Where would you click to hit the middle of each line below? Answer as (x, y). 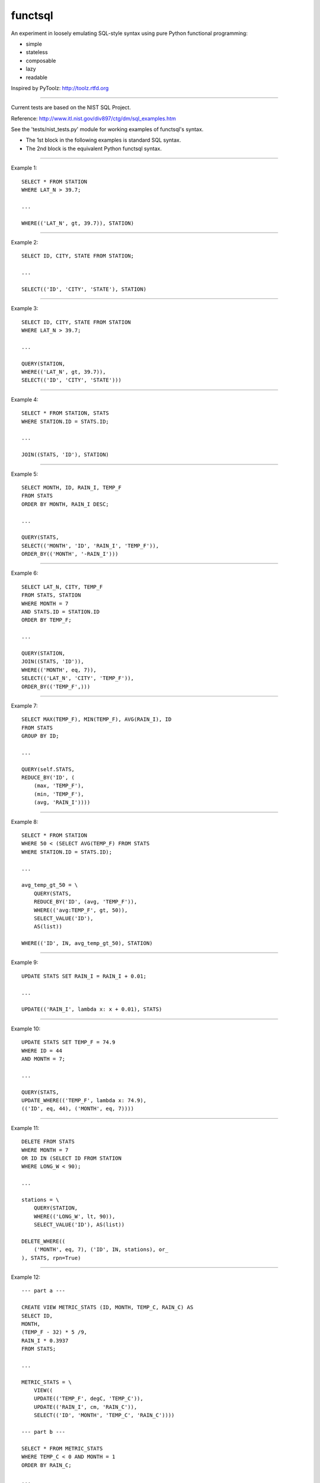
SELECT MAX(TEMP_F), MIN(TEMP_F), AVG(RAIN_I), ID (97, 720)
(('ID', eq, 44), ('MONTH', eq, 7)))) (78, 1109)
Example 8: (25, 822)
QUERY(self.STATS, (48, 769)
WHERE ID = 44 (42, 1051)
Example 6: (25, 573)
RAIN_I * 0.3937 (45, 1340)
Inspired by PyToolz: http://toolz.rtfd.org (60, 88)
